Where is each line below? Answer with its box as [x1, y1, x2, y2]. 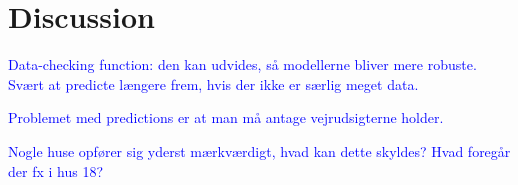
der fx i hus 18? [8, 160, 104, 181]
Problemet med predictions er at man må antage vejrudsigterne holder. [8, 107, 444, 128]
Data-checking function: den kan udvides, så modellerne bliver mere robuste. [8, 54, 477, 75]
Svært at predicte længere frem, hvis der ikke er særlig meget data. [8, 73, 419, 94]
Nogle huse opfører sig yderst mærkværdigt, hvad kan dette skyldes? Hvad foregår [8, 140, 511, 161]
